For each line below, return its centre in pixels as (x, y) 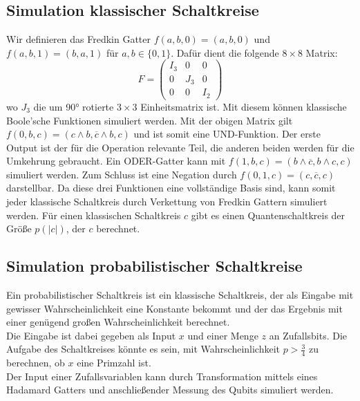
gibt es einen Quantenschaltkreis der (268, 215)
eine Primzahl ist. (114, 363)
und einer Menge (223, 335)
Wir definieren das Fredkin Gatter (79, 39)
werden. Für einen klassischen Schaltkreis (94, 215)
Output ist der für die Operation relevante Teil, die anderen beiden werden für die (180, 147)
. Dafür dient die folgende (225, 52)
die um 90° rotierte (74, 106)
